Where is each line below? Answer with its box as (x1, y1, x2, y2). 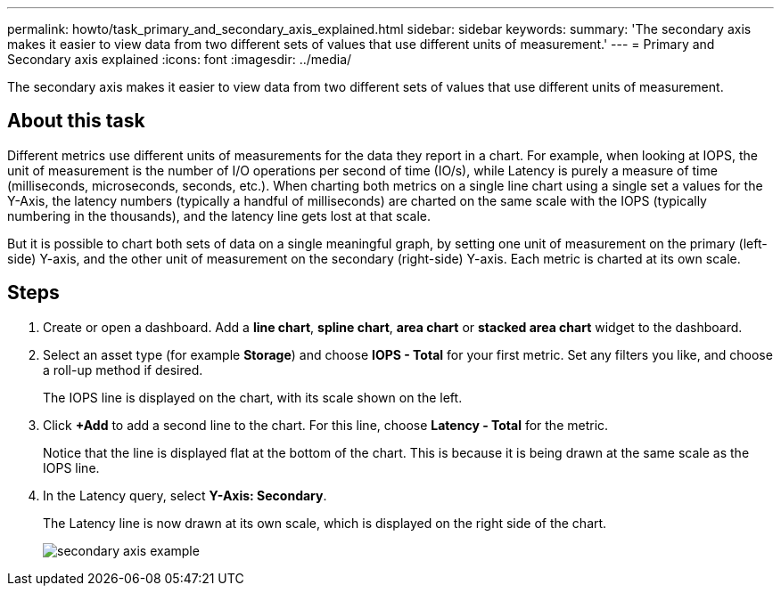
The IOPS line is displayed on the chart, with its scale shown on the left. (43, 389, 463, 405)
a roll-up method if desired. (43, 361, 203, 378)
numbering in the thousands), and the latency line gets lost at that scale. (7, 207, 432, 223)
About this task (7, 110, 145, 133)
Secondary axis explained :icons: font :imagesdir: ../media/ (7, 52, 352, 67)
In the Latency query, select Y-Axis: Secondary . (43, 487, 327, 503)
